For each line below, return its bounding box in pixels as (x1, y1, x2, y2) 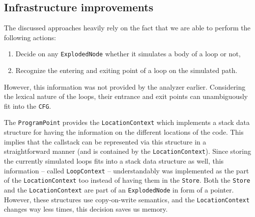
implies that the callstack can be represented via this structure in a (4, 136, 206, 146)
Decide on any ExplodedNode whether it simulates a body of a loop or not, (15, 48, 241, 59)
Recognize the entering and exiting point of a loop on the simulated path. (15, 65, 237, 75)
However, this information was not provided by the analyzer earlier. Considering (4, 81, 246, 92)
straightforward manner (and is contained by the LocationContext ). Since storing (4, 146, 251, 156)
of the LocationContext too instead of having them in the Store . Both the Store (4, 175, 251, 185)
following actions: (4, 32, 56, 42)
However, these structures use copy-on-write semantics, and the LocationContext (4, 194, 250, 204)
